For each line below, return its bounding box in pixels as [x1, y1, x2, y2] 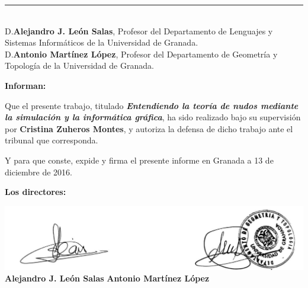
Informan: [5, 79, 46, 91]
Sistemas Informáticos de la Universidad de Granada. [5, 36, 198, 49]
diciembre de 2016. [5, 165, 72, 178]
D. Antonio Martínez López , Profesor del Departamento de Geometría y [5, 47, 278, 60]
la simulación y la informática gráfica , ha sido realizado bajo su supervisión [5, 111, 301, 123]
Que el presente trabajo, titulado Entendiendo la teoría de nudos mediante [5, 99, 299, 111]
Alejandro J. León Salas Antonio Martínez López [5, 272, 210, 284]
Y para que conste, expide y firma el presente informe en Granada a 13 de [5, 153, 274, 166]
